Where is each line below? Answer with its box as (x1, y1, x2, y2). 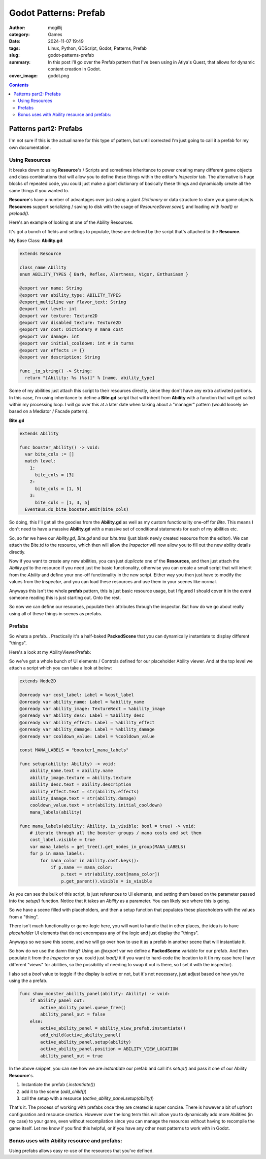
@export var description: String (19, 354, 100, 360)
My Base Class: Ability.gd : (9, 238, 64, 244)
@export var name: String (19, 285, 82, 291)
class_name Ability (19, 264, 66, 270)
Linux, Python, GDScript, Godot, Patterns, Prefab (48, 45, 147, 51)
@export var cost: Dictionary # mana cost (19, 327, 124, 332)
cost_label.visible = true (30, 837, 96, 843)
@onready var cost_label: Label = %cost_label (19, 692, 134, 698)
